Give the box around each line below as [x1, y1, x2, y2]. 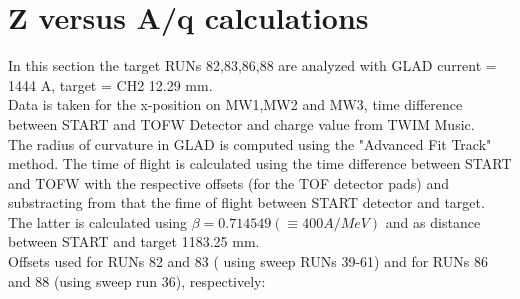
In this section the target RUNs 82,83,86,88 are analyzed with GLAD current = [8, 55, 497, 76]
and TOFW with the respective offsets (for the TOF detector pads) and [8, 172, 450, 193]
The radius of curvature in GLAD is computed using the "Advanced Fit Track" [8, 133, 492, 154]
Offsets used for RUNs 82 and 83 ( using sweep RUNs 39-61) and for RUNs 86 [8, 251, 488, 272]
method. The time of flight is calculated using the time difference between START [8, 153, 512, 174]
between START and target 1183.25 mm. [8, 231, 260, 252]
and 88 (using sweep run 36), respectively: [8, 270, 266, 291]
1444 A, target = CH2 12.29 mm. [8, 74, 213, 95]
